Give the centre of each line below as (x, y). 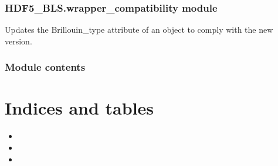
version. (18, 41)
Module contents (45, 67)
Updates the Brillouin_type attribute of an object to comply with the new (139, 30)
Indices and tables (79, 108)
